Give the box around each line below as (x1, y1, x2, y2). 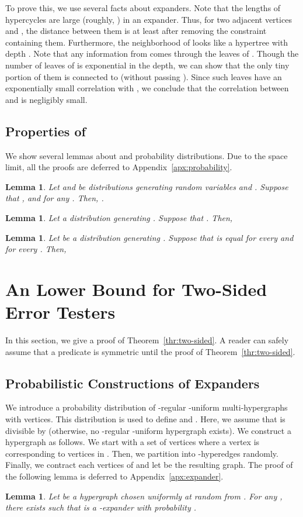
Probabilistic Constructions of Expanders (5, 374, 260, 392)
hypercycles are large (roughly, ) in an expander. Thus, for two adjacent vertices (5, 13, 292, 25)
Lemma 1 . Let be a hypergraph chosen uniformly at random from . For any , (5, 490, 283, 502)
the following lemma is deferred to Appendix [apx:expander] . (5, 470, 224, 482)
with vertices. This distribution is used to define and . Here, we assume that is (5, 413, 285, 425)
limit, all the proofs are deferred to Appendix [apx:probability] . (5, 161, 232, 173)
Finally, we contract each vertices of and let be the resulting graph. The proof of (5, 459, 293, 471)
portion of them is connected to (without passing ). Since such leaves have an (5, 70, 282, 82)
